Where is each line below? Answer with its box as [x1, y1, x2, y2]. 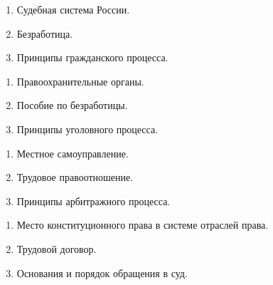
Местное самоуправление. [16, 145, 129, 160]
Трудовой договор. [16, 241, 97, 256]
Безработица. [16, 26, 73, 41]
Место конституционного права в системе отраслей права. [16, 217, 269, 232]
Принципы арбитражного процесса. [16, 193, 171, 208]
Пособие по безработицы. [16, 98, 128, 113]
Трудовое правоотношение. [16, 170, 134, 185]
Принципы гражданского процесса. [16, 50, 168, 65]
